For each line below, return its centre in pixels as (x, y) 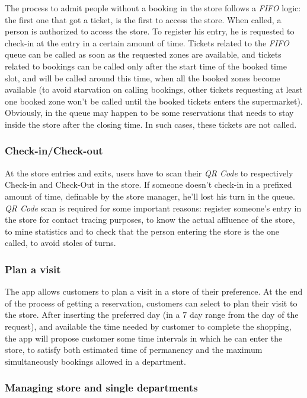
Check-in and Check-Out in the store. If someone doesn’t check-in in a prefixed (148, 184)
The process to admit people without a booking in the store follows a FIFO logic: (153, 8)
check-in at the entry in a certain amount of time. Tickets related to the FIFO (147, 42)
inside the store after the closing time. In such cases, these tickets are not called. (151, 124)
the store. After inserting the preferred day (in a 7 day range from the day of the (152, 315)
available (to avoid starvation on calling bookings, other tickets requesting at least (154, 89)
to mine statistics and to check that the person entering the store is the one (142, 231)
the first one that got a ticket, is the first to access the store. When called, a (143, 19)
